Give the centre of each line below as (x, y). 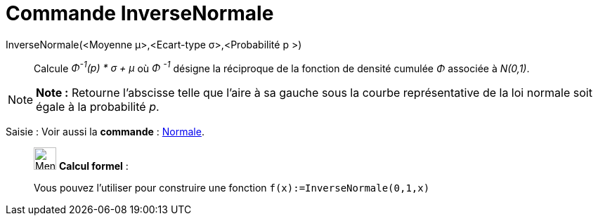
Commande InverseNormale (140, 13)
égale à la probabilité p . (98, 107)
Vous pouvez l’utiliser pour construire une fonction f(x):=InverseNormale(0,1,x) (232, 188)
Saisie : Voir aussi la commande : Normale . (105, 132)
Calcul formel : (93, 166)
